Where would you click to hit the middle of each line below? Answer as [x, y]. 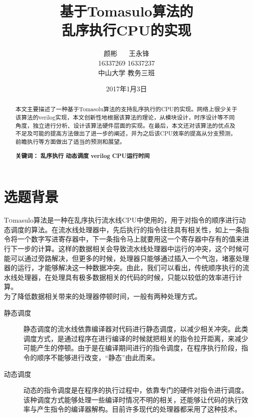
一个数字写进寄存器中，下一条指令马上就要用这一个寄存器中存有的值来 [130, 239]
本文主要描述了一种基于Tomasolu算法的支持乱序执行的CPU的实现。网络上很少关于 [126, 109]
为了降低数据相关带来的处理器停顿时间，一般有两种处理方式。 [103, 296]
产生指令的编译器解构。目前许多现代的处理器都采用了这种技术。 [139, 409]
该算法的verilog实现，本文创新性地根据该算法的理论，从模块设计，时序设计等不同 [125, 117]
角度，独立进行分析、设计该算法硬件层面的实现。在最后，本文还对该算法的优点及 [125, 125]
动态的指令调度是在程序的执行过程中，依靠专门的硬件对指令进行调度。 [136, 390]
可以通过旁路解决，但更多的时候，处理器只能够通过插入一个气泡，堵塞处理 [130, 258]
